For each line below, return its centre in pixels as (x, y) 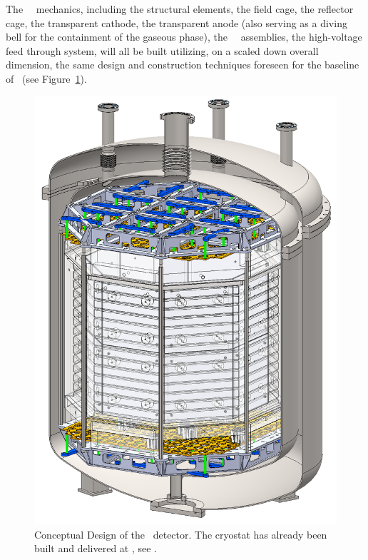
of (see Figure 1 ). (46, 78)
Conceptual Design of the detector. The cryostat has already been (181, 534)
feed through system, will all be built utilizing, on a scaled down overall (162, 50)
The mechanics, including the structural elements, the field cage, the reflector (180, 9)
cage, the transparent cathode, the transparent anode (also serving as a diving (177, 22)
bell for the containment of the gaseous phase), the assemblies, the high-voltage (184, 37)
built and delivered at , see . (96, 548)
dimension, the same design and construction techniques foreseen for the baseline (183, 65)
